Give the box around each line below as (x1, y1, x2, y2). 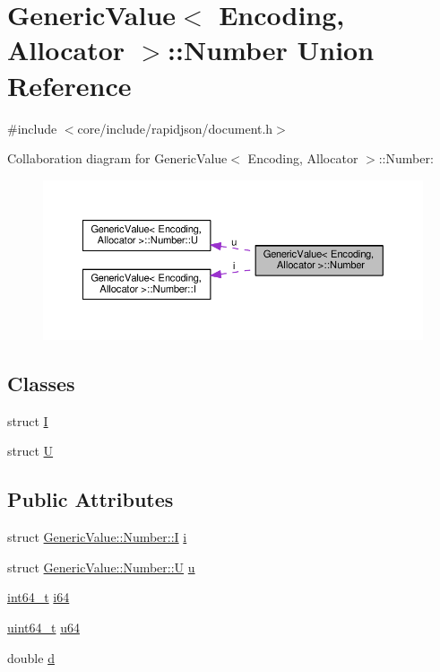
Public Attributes (7, 485, 174, 513)
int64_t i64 (7, 588, 70, 607)
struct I (7, 411, 48, 430)
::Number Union (168, 31, 375, 68)
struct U (7, 441, 54, 460)
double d (7, 648, 55, 667)
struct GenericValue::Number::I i (7, 528, 187, 546)
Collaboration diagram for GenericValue (7, 149, 228, 168)
